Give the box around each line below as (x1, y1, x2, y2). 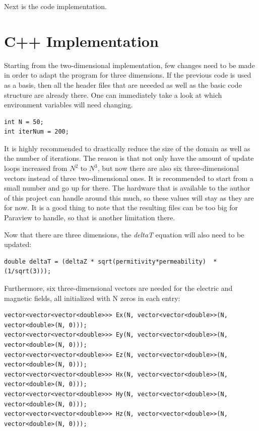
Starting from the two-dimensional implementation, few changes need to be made (4, 59, 255, 70)
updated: (4, 239, 32, 250)
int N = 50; (4, 118, 44, 126)
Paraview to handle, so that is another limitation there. (4, 212, 175, 223)
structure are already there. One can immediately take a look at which (4, 89, 222, 100)
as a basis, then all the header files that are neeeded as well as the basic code (4, 79, 242, 90)
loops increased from (4, 163, 68, 173)
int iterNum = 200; (4, 128, 69, 136)
